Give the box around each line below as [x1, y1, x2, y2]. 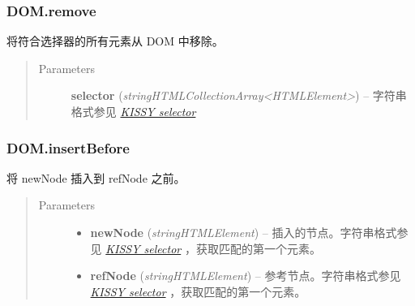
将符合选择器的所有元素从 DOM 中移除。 [6, 32, 224, 50]
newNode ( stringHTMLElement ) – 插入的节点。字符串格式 [90, 224, 397, 240]
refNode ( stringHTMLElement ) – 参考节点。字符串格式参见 [90, 267, 401, 284]
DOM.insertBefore [6, 137, 130, 157]
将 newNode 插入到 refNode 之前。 [6, 169, 186, 186]
